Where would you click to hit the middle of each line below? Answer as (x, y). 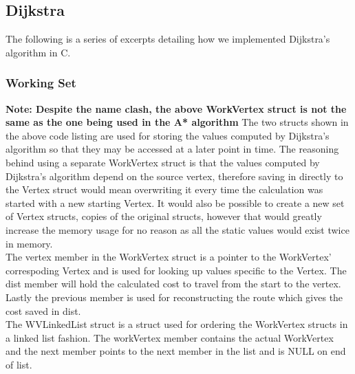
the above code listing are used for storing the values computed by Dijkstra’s (168, 135)
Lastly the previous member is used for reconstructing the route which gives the (174, 297)
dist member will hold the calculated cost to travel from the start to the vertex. (173, 284)
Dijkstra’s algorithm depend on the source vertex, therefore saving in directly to (174, 176)
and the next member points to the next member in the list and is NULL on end (176, 351)
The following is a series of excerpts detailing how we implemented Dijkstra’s (168, 39)
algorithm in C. (38, 52)
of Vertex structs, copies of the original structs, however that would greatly (164, 216)
